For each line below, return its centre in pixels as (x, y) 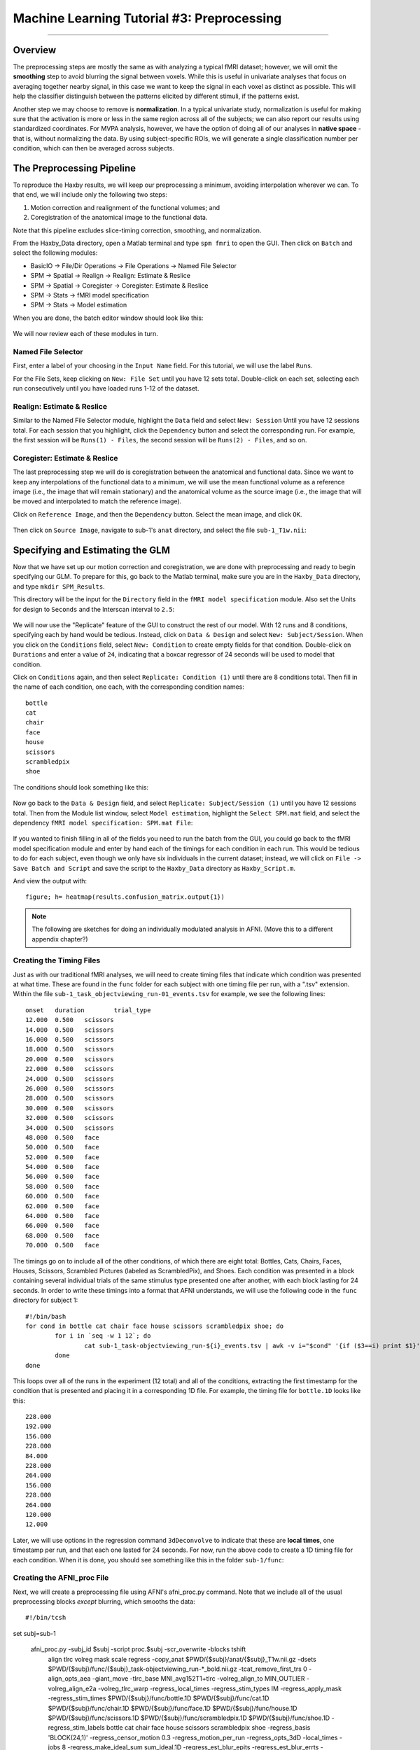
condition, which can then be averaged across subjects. (94, 148)
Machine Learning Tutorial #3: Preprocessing (147, 18)
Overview (35, 50)
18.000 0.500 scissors (70, 1049)
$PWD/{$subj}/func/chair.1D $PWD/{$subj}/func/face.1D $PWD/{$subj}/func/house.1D (173, 1708)
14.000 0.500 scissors (70, 1030)
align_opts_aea (69, 1679)
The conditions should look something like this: (81, 787)
